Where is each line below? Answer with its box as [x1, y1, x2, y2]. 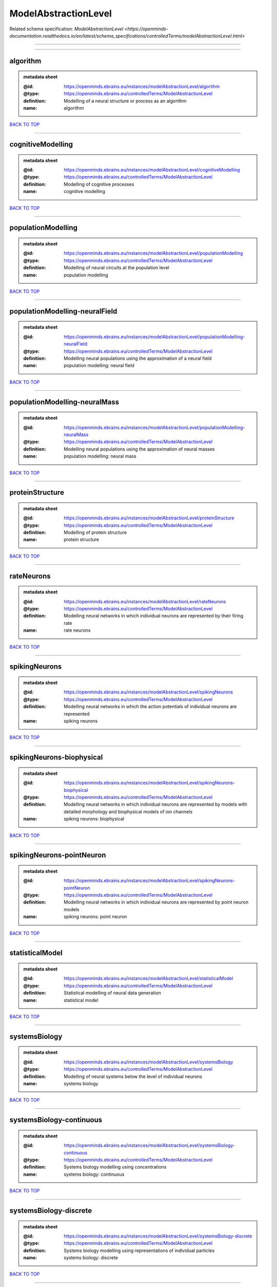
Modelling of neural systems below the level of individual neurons [64, 1073, 203, 1080]
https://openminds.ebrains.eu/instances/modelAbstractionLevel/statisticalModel [64, 976, 233, 982]
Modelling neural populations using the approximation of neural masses [64, 446, 215, 452]
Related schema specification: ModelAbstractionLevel [9, 26, 124, 32]
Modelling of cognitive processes [64, 181, 134, 187]
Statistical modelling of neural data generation [64, 990, 162, 996]
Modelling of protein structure [64, 529, 127, 535]
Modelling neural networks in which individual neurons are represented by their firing [64, 613, 244, 619]
